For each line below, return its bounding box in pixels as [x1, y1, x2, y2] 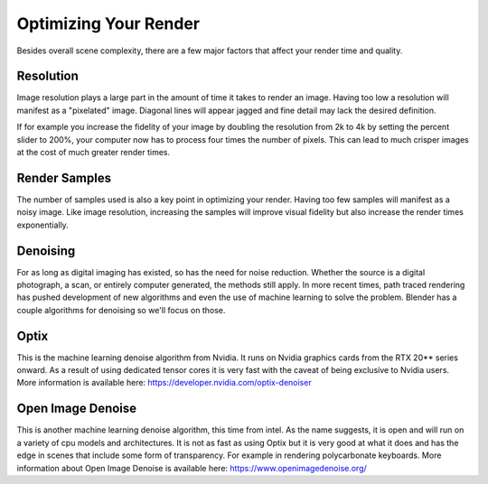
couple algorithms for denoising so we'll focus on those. [16, 304, 226, 315]
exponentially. [16, 219, 70, 230]
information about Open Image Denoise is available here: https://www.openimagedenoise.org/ [16, 462, 368, 473]
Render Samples [16, 170, 112, 185]
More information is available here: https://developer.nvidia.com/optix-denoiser [16, 377, 312, 388]
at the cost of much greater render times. [16, 147, 171, 158]
